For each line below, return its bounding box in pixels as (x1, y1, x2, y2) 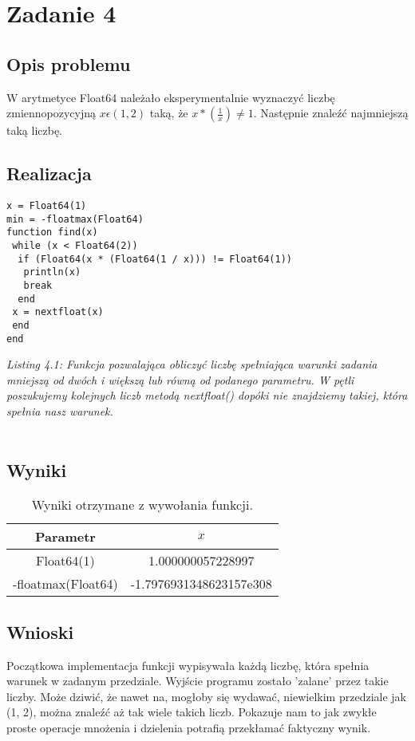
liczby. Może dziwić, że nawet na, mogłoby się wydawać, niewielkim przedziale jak (6, 688, 406, 704)
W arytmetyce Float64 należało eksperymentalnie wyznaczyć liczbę (6, 89, 335, 105)
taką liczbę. (6, 122, 62, 139)
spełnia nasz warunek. (6, 402, 113, 419)
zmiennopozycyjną (6, 104, 97, 121)
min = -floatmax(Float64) (6, 213, 144, 225)
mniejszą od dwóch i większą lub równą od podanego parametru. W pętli (6, 371, 354, 388)
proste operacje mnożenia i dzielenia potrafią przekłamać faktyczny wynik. (6, 719, 371, 735)
